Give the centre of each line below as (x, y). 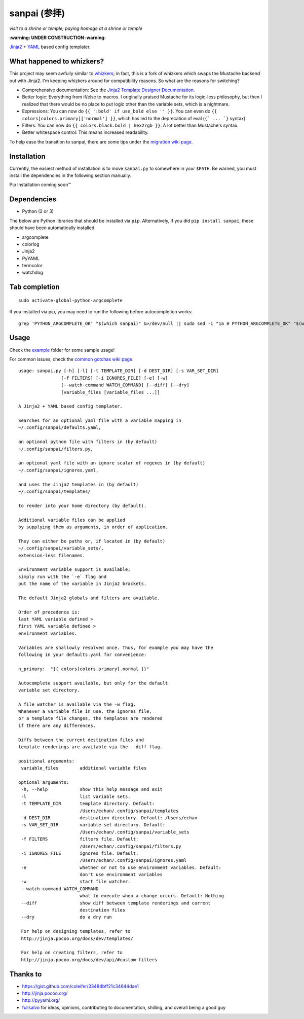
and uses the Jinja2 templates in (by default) (79, 484)
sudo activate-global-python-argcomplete (70, 300)
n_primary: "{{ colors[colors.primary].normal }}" (84, 669)
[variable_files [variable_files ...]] (110, 392)
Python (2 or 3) (38, 211)
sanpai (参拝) (37, 13)
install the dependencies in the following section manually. (70, 175)
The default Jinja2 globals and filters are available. (89, 598)
